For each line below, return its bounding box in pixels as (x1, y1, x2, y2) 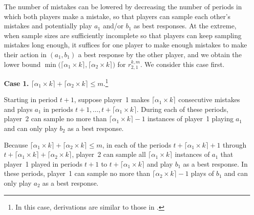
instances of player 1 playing (147, 113, 233, 124)
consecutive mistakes (178, 94, 240, 105)
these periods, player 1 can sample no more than (4, 168, 150, 178)
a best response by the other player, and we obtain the (78, 49, 242, 59)
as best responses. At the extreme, (133, 21, 236, 31)
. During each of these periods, (136, 104, 229, 114)
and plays (4, 104, 33, 114)
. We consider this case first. (140, 59, 225, 69)
